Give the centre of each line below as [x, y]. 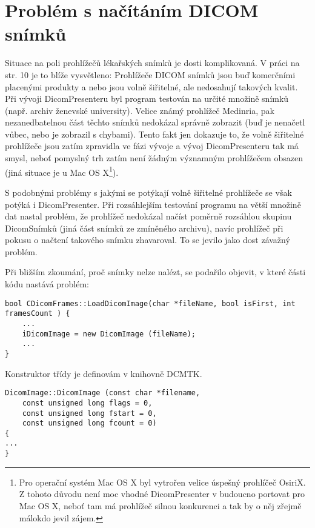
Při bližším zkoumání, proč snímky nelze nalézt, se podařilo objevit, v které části [155, 272]
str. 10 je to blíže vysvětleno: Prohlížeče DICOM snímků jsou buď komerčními [150, 74]
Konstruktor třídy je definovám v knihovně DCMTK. [104, 373]
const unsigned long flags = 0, [87, 403]
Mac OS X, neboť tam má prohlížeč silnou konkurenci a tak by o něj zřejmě [160, 505]
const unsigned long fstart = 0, [89, 413]
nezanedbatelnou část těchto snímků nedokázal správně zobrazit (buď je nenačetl [155, 122]
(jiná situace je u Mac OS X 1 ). [62, 171]
